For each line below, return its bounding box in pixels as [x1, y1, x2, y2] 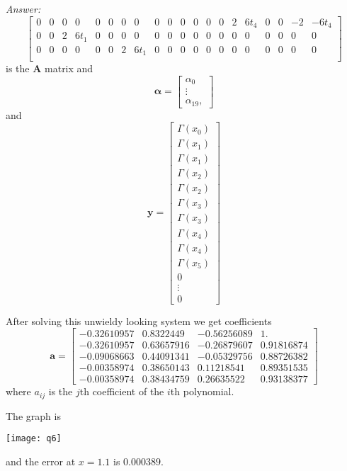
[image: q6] [6, 433, 62, 444]
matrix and [45, 61, 93, 76]
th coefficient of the [79, 384, 164, 399]
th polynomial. [170, 384, 234, 399]
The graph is [6, 408, 61, 423]
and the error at [6, 454, 76, 469]
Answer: [6, 1, 41, 16]
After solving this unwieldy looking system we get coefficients [6, 313, 272, 328]
